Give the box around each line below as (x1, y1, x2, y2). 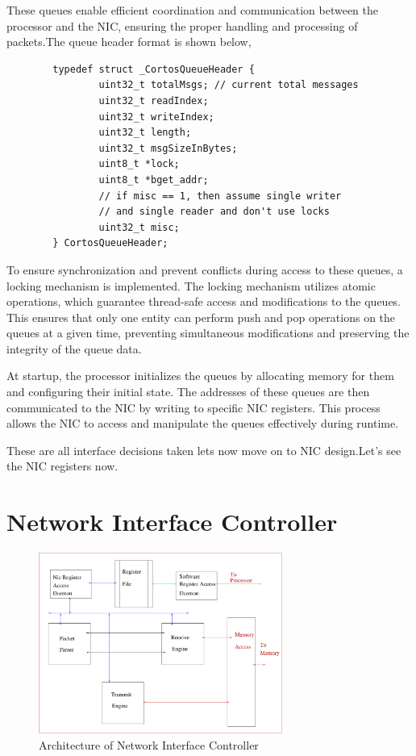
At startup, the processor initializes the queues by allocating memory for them (6, 367, 394, 384)
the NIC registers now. (6, 457, 119, 474)
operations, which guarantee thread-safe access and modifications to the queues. (6, 293, 401, 310)
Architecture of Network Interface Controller (39, 736, 259, 753)
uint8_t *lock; (98, 158, 180, 170)
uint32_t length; (98, 127, 192, 139)
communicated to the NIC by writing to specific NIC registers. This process (6, 399, 381, 416)
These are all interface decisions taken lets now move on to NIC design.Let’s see (6, 441, 401, 458)
